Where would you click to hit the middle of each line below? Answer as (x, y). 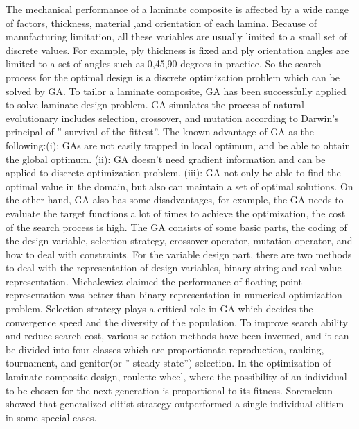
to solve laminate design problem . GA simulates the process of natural (155, 104)
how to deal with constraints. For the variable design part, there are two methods (179, 254)
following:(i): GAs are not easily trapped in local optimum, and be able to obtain (178, 145)
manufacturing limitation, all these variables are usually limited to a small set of (176, 36)
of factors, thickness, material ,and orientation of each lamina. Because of (161, 23)
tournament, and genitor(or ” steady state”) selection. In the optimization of (168, 363)
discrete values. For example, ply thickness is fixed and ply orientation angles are (177, 50)
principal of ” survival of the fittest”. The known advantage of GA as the (160, 132)
